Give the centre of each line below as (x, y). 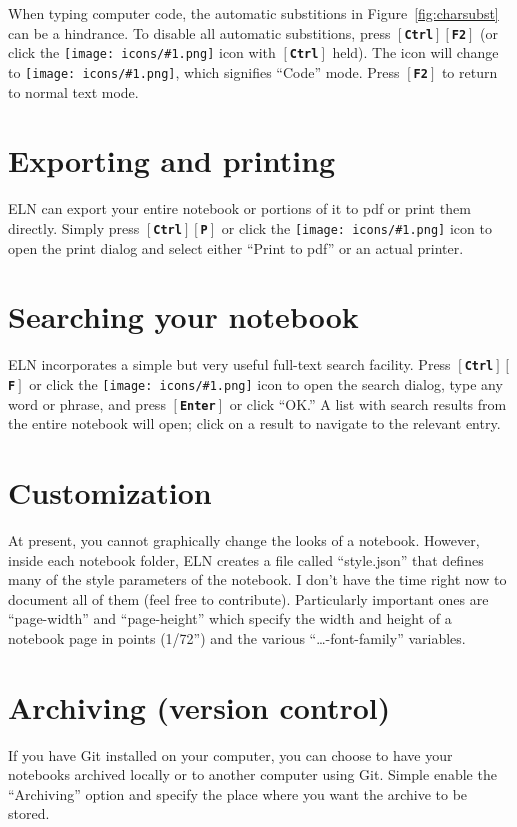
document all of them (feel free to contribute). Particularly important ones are (248, 598)
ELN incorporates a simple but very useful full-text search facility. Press (229, 364)
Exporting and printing (172, 160)
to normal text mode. (73, 91)
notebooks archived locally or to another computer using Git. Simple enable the (252, 774)
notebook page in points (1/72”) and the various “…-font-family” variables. (237, 637)
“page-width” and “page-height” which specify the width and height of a (230, 618)
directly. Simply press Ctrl (95, 227)
